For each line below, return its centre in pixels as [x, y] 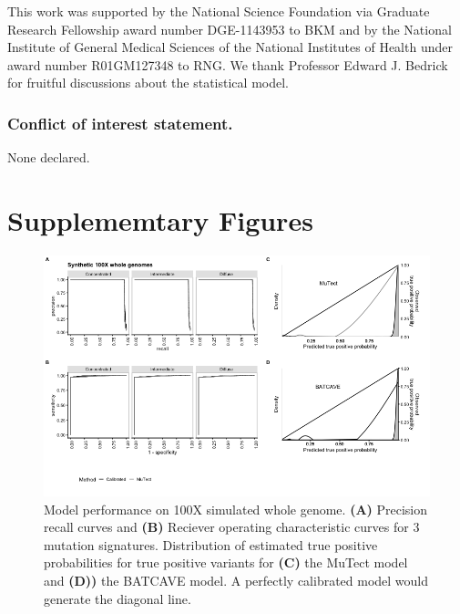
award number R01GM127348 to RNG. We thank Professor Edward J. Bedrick [228, 64]
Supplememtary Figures [160, 219]
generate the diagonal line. [118, 598]
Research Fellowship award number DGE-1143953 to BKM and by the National [230, 29]
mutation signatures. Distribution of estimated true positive [211, 544]
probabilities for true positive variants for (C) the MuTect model [226, 562]
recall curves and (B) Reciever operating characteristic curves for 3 [232, 527]
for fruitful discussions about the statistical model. [148, 83]
